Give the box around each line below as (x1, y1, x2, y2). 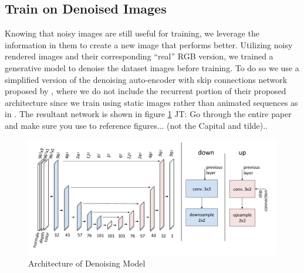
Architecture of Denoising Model (28, 257, 146, 269)
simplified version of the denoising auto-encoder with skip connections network (5, 73, 288, 85)
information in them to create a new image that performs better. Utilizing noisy (5, 38, 293, 51)
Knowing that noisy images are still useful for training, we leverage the (5, 27, 260, 39)
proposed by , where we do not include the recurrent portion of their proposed (5, 85, 286, 97)
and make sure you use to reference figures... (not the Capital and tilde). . (5, 119, 268, 131)
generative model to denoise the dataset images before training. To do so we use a (5, 61, 299, 74)
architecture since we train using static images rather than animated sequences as (5, 96, 298, 108)
